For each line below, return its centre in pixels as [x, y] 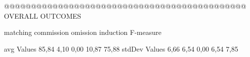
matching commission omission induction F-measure [83, 32]
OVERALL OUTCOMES [43, 15]
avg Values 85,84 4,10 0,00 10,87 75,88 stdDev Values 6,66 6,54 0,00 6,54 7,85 [121, 48]
